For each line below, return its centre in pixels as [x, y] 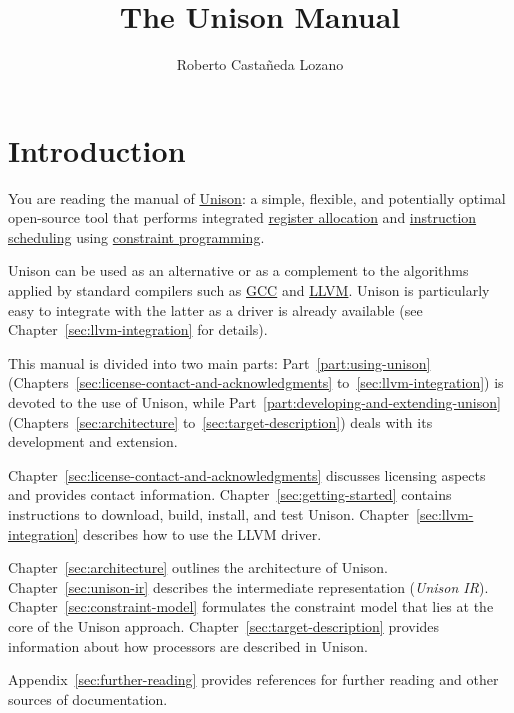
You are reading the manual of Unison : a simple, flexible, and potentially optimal [257, 197]
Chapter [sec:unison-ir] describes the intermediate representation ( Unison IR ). [248, 586]
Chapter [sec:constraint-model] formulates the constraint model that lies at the [251, 606]
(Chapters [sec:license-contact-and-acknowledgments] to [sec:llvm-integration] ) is [256, 382]
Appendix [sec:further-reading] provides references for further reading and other [253, 679]
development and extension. [93, 441]
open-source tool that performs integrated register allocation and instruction [242, 217]
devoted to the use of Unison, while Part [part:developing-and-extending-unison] [254, 402]
